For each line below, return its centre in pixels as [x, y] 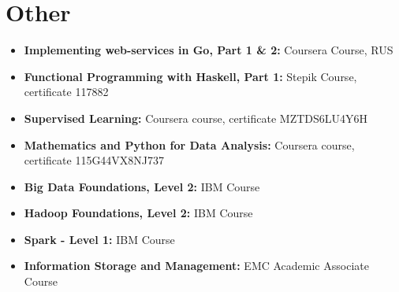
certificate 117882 [66, 92]
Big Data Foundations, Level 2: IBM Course [142, 186]
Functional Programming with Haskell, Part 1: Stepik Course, [190, 76]
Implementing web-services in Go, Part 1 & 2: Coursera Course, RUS [209, 50]
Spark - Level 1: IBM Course [99, 239]
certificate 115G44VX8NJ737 [94, 160]
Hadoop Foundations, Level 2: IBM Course [138, 213]
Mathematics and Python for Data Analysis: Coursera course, [189, 144]
